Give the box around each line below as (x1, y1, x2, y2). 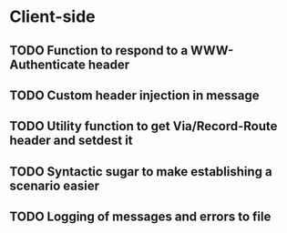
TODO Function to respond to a (9, 43, 189, 58)
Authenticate (9, 56, 87, 72)
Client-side (9, 6, 96, 27)
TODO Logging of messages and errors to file (9, 209, 272, 225)
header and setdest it (9, 133, 134, 148)
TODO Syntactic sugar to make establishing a (9, 164, 272, 179)
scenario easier (9, 177, 100, 193)
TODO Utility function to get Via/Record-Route (9, 118, 278, 134)
